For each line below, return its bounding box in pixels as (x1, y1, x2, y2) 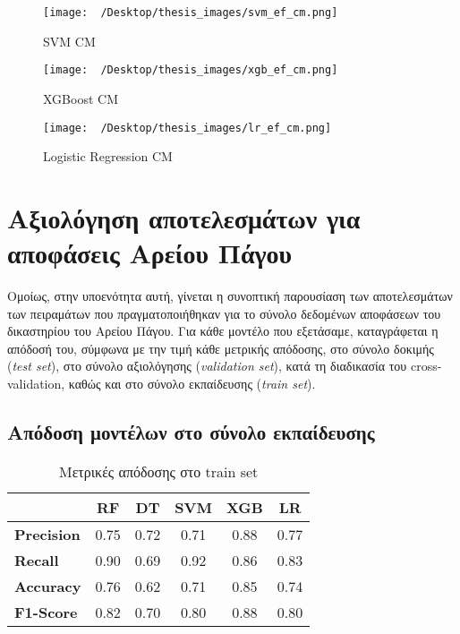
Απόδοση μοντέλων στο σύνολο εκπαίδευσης (7, 418, 375, 446)
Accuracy (14, 575, 81, 596)
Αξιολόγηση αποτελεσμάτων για (7, 199, 361, 236)
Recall (14, 549, 59, 570)
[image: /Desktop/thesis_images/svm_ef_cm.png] (43, 6, 338, 19)
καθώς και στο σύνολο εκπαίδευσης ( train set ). (68, 374, 316, 393)
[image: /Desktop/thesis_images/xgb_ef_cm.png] (43, 64, 338, 77)
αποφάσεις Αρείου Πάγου (7, 235, 293, 271)
